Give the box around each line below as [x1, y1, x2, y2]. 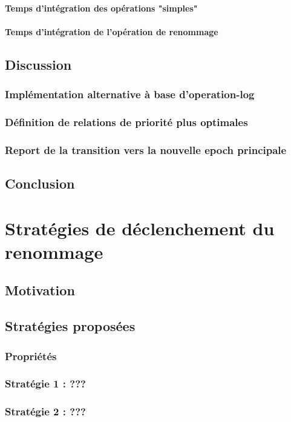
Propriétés [5, 348, 57, 363]
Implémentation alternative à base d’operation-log [5, 87, 255, 102]
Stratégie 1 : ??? [5, 376, 86, 391]
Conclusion [5, 174, 75, 193]
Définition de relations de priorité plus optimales [5, 114, 248, 129]
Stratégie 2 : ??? [5, 404, 86, 419]
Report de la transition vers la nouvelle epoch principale [5, 142, 287, 157]
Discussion [5, 55, 72, 73]
